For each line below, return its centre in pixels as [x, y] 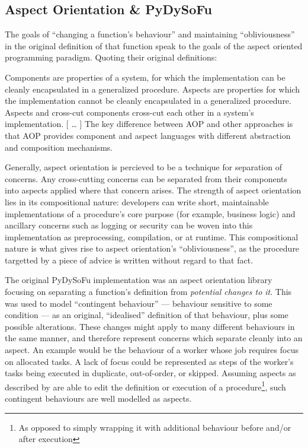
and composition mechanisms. [59, 147]
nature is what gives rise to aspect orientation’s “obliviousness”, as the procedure [152, 248]
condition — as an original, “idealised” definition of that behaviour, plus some [147, 315]
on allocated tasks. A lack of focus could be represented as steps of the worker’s [149, 361]
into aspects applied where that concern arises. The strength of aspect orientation [153, 190]
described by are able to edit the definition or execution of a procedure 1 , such [145, 386]
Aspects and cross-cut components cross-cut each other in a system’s [129, 112]
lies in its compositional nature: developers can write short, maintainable [137, 201]
